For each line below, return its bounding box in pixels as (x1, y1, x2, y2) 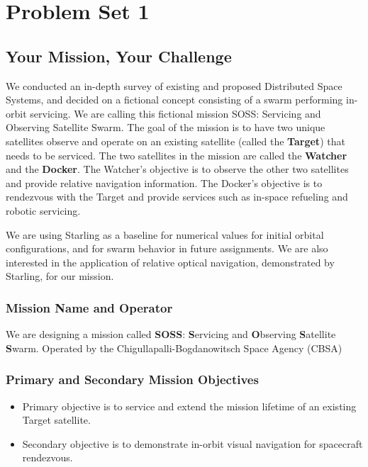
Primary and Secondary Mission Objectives (6, 371, 259, 388)
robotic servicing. (6, 203, 81, 218)
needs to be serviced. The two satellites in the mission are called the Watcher (6, 147, 347, 162)
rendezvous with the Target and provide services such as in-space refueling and (6, 189, 348, 204)
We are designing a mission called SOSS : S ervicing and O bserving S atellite (6, 327, 336, 342)
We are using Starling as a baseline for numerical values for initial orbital (6, 227, 324, 242)
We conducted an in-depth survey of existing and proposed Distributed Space (6, 78, 342, 93)
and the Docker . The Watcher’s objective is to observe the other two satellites (6, 162, 349, 176)
